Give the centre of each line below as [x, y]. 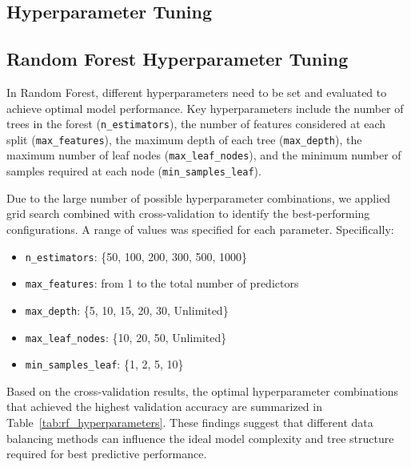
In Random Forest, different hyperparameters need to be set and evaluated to [197, 92]
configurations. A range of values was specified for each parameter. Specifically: [200, 229]
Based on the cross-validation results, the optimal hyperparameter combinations [203, 391]
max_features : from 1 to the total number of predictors [162, 283]
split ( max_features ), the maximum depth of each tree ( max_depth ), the [184, 139]
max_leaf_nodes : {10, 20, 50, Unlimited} [126, 337]
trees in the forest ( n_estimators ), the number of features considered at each [196, 124]
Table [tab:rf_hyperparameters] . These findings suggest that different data [190, 423]
